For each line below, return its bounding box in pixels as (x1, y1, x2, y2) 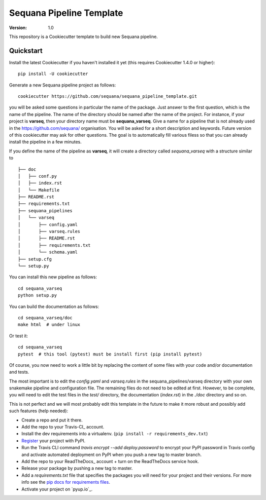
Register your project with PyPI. (21, 437, 86, 444)
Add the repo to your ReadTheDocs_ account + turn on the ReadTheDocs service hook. (21, 458, 199, 464)
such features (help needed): (9, 408, 68, 414)
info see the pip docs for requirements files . (21, 479, 110, 485)
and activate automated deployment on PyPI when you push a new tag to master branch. (21, 452, 202, 458)
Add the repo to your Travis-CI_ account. (21, 424, 104, 430)
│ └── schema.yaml (18, 249, 78, 255)
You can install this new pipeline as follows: (9, 274, 97, 280)
